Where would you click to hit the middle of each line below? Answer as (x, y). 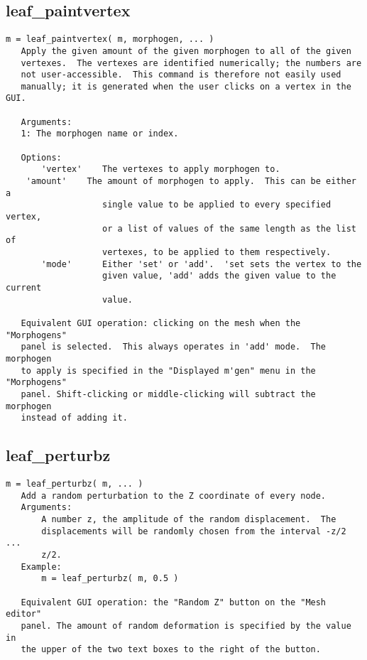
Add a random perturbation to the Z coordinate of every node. (174, 496)
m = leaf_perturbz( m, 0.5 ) (110, 579)
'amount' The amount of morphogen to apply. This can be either (191, 182)
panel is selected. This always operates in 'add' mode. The (174, 347)
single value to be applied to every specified (217, 205)
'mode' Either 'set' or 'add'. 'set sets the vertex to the (202, 264)
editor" (24, 614)
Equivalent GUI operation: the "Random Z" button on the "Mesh (174, 602)
